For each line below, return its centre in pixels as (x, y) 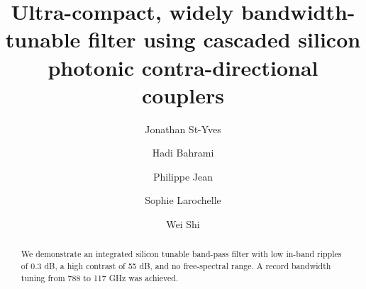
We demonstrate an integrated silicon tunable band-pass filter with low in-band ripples (181, 254)
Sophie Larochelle (183, 200)
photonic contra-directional (183, 67)
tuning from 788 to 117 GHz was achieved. (100, 277)
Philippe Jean (183, 176)
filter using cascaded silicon (224, 39)
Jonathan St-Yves (183, 129)
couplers (183, 95)
